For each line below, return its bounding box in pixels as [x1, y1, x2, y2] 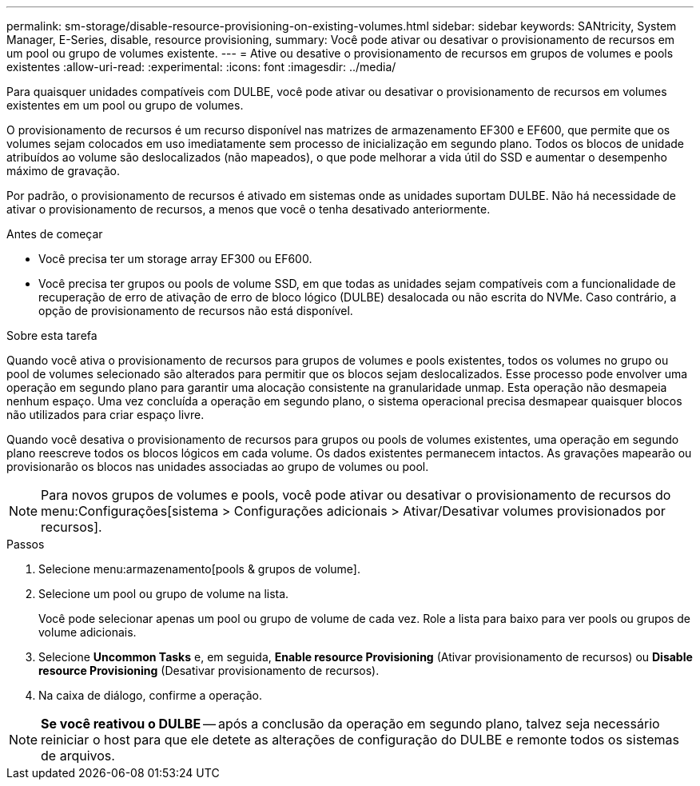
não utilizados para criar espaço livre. [6, 408, 205, 421]
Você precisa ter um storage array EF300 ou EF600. [38, 252, 312, 265]
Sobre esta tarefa [6, 329, 97, 342]
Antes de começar [6, 227, 103, 241]
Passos [6, 537, 45, 551]
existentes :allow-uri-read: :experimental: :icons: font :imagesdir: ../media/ [6, 60, 396, 74]
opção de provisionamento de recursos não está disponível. [38, 304, 353, 317]
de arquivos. [41, 748, 115, 764]
